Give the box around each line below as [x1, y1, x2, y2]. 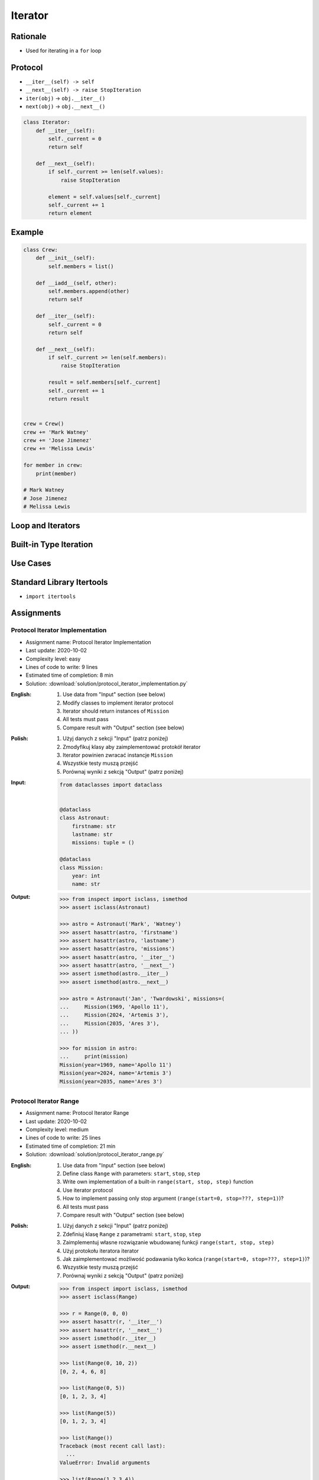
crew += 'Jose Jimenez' [23, 437, 93, 443]
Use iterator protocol [63, 1186, 113, 1193]
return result [48, 395, 89, 403]
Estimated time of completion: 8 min [25, 672, 113, 679]
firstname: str [71, 823, 116, 829]
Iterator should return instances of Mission [63, 707, 170, 715]
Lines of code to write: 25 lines [25, 1134, 101, 1141]
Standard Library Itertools [11, 577, 109, 587]
